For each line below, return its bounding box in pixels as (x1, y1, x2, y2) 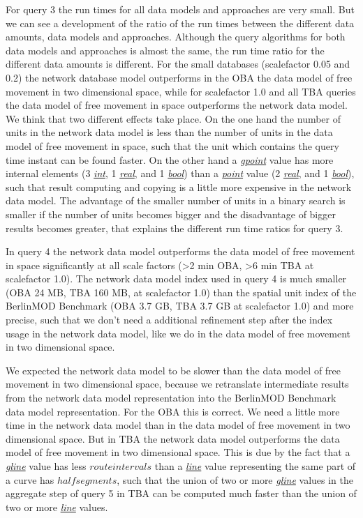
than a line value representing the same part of (154, 459, 356, 473)
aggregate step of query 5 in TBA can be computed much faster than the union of (6, 486, 357, 501)
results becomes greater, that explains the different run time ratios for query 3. (6, 220, 343, 235)
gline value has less (6, 459, 87, 473)
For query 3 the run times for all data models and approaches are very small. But (6, 2, 355, 16)
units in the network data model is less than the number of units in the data (6, 125, 333, 139)
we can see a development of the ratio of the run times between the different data (6, 15, 355, 30)
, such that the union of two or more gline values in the (117, 472, 354, 487)
